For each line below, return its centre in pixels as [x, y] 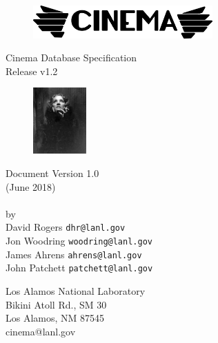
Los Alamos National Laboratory [76, 290]
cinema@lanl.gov [41, 331]
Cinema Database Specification [71, 58]
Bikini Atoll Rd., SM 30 [56, 304]
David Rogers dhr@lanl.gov [66, 227]
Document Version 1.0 [52, 173]
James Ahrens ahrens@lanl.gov [74, 254]
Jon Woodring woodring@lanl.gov [79, 240]
